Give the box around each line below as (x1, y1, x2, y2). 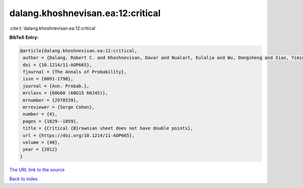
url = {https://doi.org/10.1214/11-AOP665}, (23, 133, 135, 138)
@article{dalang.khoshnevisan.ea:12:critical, (20, 48, 137, 53)
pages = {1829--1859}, (23, 118, 79, 124)
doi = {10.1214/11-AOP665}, (23, 62, 92, 68)
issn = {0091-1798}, (23, 76, 74, 82)
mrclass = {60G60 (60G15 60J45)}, (23, 90, 108, 96)
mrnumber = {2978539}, (23, 97, 79, 103)
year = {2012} (23, 147, 58, 152)
